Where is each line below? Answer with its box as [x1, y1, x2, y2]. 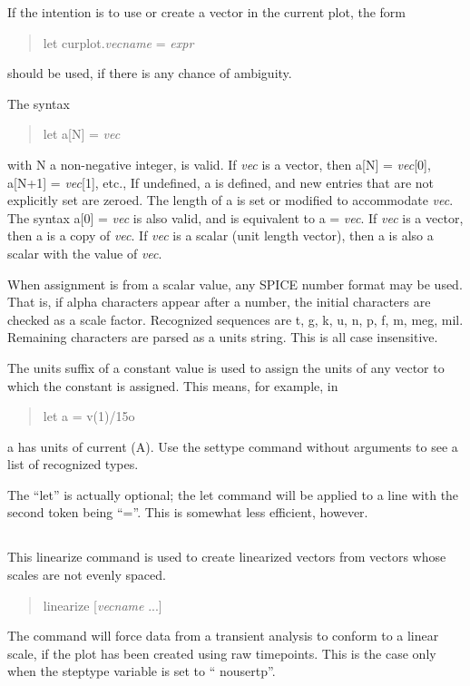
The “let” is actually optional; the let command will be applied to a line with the [7, 485, 459, 504]
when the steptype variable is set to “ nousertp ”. [7, 661, 276, 681]
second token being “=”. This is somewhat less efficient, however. [7, 503, 368, 522]
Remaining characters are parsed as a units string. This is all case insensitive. [7, 328, 438, 347]
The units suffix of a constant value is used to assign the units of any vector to [7, 358, 445, 377]
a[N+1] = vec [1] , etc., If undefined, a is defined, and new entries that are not [7, 172, 435, 191]
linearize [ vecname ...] [43, 595, 162, 614]
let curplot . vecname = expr [43, 33, 194, 52]
